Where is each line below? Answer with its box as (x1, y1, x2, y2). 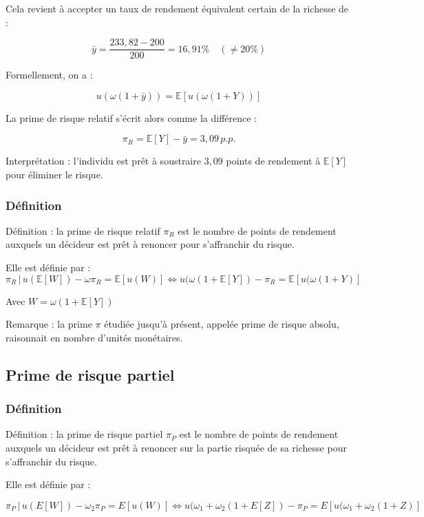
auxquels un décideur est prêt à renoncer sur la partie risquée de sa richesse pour (6, 441, 347, 454)
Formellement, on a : (6, 67, 93, 82)
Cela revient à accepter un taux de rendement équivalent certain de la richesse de (6, 1, 349, 15)
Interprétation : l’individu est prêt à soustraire (6, 154, 201, 168)
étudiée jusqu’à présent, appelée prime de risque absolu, (104, 317, 339, 331)
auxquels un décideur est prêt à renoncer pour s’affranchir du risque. (6, 237, 295, 251)
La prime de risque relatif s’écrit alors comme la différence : (6, 110, 257, 125)
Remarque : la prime (6, 317, 92, 331)
